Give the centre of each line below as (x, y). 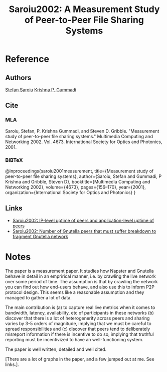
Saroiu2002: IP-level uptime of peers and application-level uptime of (83, 220)
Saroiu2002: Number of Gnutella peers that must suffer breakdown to (84, 231)
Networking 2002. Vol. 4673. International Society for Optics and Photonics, (84, 142)
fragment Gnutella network (40, 236)
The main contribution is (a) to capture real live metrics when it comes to (80, 307)
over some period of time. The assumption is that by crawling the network (81, 281)
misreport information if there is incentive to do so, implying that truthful (79, 334)
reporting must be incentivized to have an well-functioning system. (74, 339)
